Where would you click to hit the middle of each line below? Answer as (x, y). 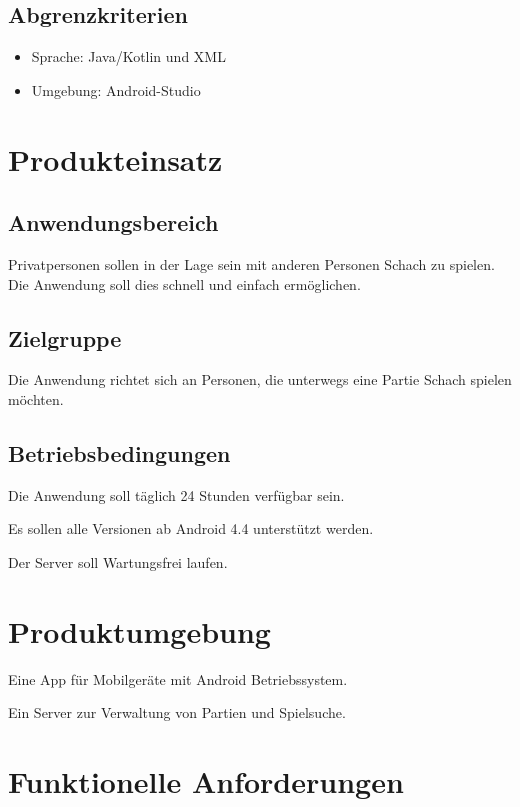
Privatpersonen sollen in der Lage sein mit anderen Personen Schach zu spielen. (251, 263)
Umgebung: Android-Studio (116, 89)
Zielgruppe (65, 337)
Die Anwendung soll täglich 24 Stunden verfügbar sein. (176, 494)
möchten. (36, 398)
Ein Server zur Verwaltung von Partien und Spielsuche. (177, 712)
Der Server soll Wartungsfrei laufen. (118, 561)
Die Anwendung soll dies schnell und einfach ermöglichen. (184, 283)
